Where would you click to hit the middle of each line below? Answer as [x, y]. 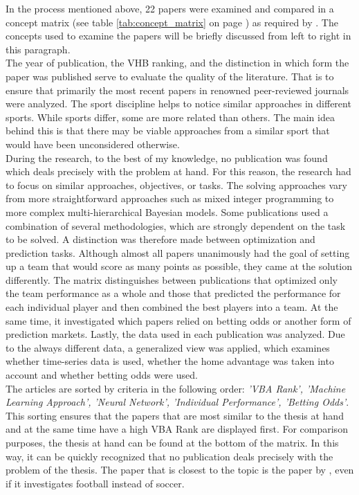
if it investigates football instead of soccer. [95, 483]
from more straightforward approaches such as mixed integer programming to [170, 198]
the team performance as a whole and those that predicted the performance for [173, 293]
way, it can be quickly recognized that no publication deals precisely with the [169, 456]
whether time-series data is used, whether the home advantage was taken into [170, 361]
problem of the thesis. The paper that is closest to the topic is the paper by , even [180, 470]
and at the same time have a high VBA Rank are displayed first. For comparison [177, 429]
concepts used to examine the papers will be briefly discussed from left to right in [178, 36]
